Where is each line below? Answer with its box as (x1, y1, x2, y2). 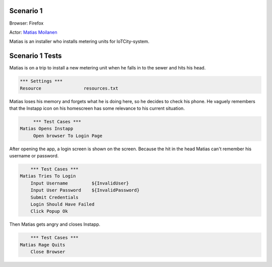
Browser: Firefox (9, 20, 44, 26)
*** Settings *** (20, 78, 63, 84)
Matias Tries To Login (20, 173, 76, 179)
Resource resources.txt (20, 85, 118, 91)
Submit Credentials (30, 194, 79, 200)
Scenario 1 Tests (9, 52, 62, 60)
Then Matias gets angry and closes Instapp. (9, 221, 101, 227)
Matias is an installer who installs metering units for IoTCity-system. (9, 38, 150, 45)
